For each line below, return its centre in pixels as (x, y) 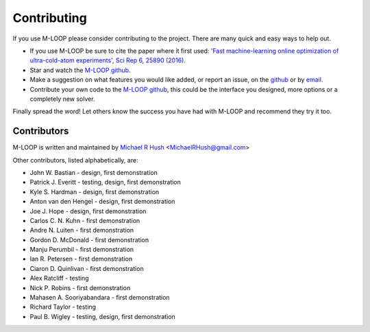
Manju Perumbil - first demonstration (82, 250)
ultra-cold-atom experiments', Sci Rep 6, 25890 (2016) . (108, 60)
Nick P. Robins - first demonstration (80, 287)
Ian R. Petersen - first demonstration (81, 259)
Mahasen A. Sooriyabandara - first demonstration (100, 298)
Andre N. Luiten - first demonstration (82, 230)
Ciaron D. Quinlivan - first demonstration (87, 268)
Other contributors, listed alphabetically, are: (75, 160)
